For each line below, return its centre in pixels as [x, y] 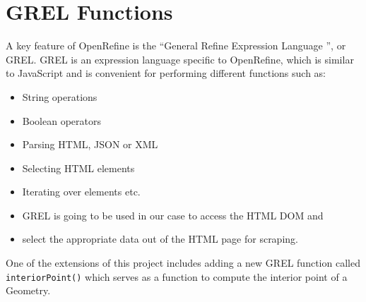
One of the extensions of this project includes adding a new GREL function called [183, 263]
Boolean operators [61, 120]
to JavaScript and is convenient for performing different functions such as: [166, 73]
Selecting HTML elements [78, 168]
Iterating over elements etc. [81, 192]
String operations [60, 96]
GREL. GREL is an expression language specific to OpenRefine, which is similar [180, 59]
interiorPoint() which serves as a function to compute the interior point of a [177, 276]
